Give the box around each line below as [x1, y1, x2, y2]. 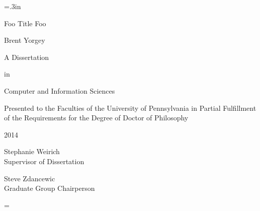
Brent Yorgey [4, 35, 45, 45]
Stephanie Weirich [4, 146, 60, 157]
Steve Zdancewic [4, 173, 55, 183]
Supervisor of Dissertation [4, 156, 84, 166]
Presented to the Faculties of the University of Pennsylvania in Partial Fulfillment [4, 102, 256, 113]
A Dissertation [4, 51, 49, 62]
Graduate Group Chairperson [4, 183, 95, 193]
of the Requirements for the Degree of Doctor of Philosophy [4, 112, 189, 123]
